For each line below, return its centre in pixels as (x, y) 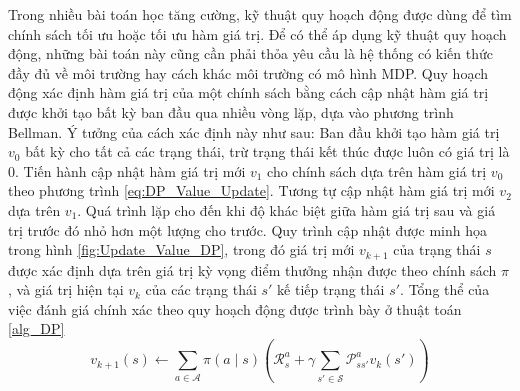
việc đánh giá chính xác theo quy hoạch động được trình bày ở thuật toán (235, 308)
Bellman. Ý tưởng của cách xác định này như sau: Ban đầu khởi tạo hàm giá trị (254, 131)
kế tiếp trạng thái (331, 289)
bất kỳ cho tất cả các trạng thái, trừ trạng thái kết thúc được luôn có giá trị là (267, 151)
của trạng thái (437, 249)
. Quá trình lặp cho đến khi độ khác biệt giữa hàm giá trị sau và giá (286, 209)
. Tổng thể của (445, 289)
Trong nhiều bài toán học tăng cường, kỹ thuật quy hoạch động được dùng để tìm (260, 14)
